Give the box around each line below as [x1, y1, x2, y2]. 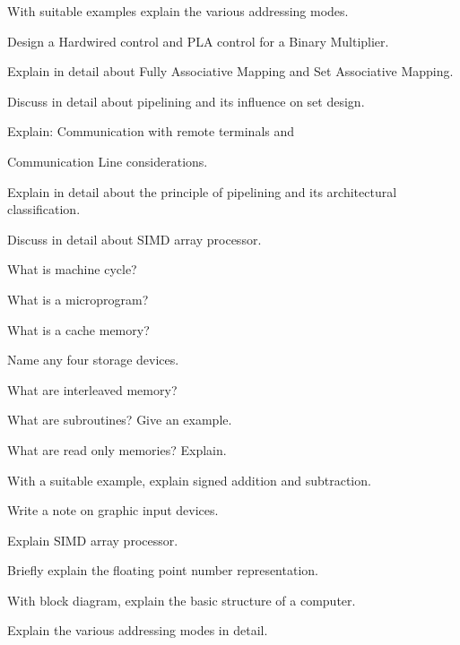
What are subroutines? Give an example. [7, 410, 232, 429]
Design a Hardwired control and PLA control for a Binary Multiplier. [7, 31, 389, 50]
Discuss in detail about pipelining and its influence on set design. [7, 91, 365, 110]
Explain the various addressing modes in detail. [7, 621, 268, 640]
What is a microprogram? [7, 289, 149, 308]
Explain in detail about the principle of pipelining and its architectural [7, 182, 397, 201]
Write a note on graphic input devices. [7, 501, 219, 520]
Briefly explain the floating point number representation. [7, 561, 318, 580]
